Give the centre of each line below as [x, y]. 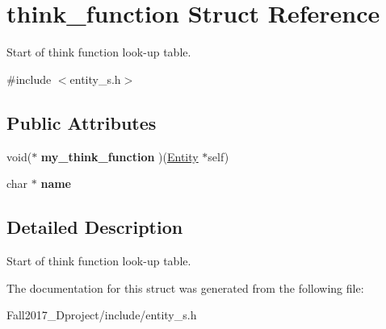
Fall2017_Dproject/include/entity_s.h [102, 315]
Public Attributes [82, 122]
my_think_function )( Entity [120, 156]
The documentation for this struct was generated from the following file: [185, 287]
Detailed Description [95, 227]
